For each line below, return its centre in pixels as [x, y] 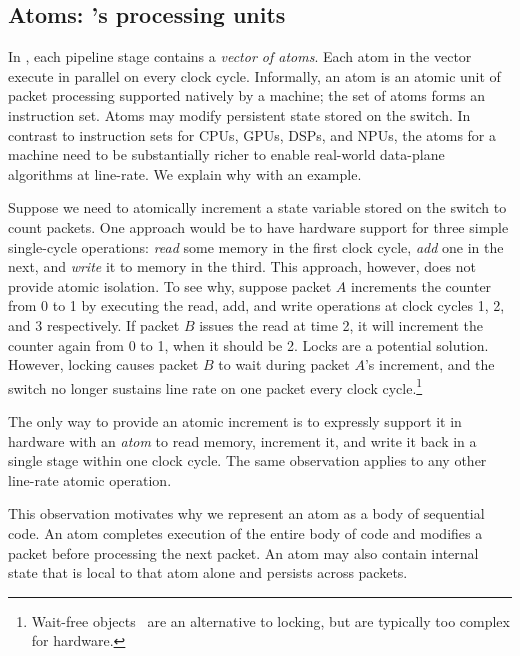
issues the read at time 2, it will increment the [341, 324]
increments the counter [421, 285]
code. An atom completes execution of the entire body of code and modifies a [245, 532]
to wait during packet [284, 364]
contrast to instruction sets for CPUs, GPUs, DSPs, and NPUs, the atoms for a [252, 134]
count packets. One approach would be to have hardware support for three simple [258, 226]
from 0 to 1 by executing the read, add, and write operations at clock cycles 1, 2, [256, 305]
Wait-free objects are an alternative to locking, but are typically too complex [270, 620]
